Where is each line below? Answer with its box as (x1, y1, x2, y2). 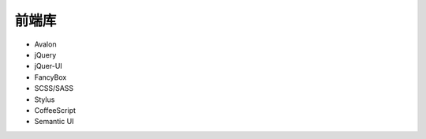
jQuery (34, 50, 57, 59)
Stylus (34, 95, 55, 104)
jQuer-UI (34, 62, 62, 71)
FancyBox (34, 72, 67, 82)
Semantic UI (34, 117, 74, 126)
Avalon (34, 39, 57, 49)
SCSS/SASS (34, 84, 74, 93)
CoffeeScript (34, 105, 77, 115)
